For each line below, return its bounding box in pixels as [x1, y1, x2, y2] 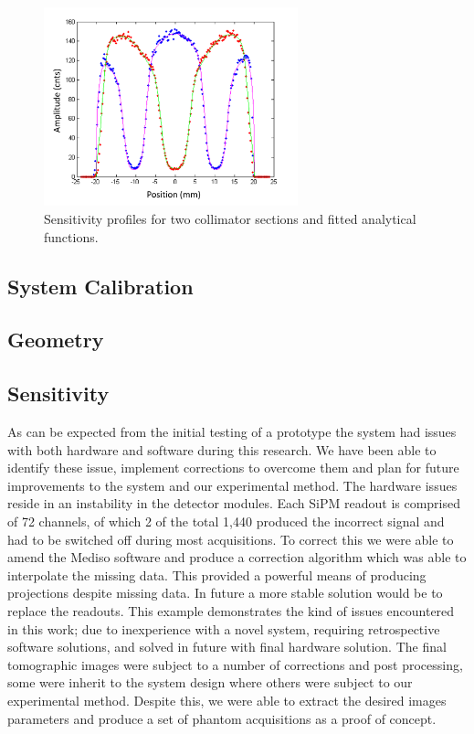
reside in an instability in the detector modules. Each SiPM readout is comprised [7, 494, 461, 513]
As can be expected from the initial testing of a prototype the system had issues [7, 422, 457, 441]
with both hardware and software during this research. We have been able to [7, 440, 437, 459]
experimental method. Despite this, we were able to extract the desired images [7, 690, 447, 709]
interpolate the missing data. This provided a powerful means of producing [7, 565, 427, 584]
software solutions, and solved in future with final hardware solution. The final [7, 637, 447, 656]
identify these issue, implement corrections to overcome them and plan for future [7, 458, 459, 477]
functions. [44, 227, 99, 246]
